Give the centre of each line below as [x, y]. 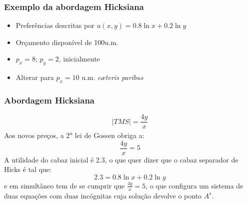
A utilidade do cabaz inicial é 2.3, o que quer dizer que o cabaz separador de [121, 159]
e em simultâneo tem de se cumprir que [64, 185]
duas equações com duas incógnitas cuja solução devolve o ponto [103, 195]
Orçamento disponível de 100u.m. [67, 42]
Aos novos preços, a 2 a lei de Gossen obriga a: [74, 134]
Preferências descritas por [55, 25]
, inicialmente [79, 59]
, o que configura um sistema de [194, 185]
